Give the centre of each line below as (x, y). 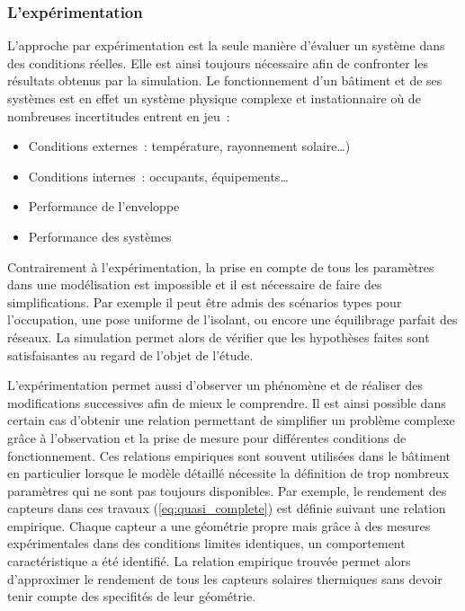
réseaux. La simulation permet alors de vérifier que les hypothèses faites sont (219, 336)
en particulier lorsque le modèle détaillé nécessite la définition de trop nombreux (228, 473)
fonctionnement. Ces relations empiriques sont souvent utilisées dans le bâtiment (229, 455)
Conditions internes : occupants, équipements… (158, 176)
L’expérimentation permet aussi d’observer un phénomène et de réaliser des (215, 385)
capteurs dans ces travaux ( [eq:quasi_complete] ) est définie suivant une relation (227, 508)
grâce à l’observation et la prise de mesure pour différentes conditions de (207, 437)
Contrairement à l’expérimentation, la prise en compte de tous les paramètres (221, 266)
